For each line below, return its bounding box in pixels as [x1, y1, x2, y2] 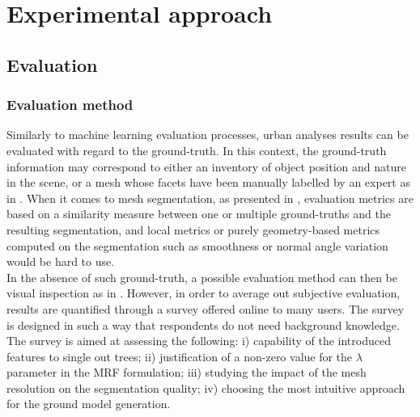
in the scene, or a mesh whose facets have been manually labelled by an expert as [6, 174, 410, 191]
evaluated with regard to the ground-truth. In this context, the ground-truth [6, 141, 387, 158]
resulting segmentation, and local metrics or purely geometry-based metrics [6, 221, 380, 238]
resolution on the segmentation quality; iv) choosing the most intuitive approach [6, 379, 405, 396]
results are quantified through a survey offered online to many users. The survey [6, 300, 405, 317]
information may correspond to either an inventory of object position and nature [6, 158, 406, 175]
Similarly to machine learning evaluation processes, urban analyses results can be [6, 126, 409, 143]
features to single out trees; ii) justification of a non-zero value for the [6, 347, 353, 364]
